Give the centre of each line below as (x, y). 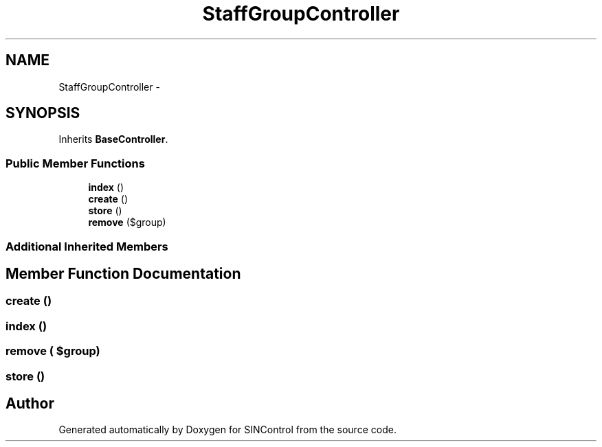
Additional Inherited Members (87, 246)
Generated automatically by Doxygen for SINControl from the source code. (227, 430)
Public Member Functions (75, 163)
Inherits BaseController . (113, 139)
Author (30, 403)
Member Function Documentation (123, 273)
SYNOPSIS (43, 113)
